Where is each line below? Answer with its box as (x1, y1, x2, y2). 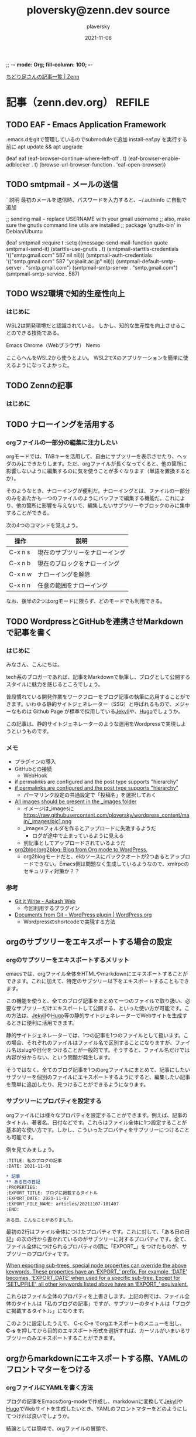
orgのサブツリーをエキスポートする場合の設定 (6, 937, 173, 947)
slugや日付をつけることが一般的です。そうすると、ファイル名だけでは (21, 1047, 190, 1054)
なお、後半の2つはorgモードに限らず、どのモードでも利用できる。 (6, 597, 166, 604)
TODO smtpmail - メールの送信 (6, 179, 119, 189)
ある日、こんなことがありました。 (6, 1217, 76, 1223)
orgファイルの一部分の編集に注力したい (6, 439, 118, 447)
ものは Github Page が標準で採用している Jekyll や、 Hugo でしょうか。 (16, 708, 184, 715)
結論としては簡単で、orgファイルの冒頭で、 (6, 1425, 111, 1432)
